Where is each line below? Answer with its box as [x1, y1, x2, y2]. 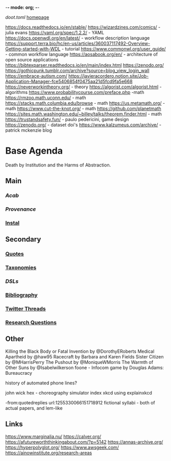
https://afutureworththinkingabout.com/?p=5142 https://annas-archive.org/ [5, 439, 163, 445]
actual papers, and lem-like [5, 405, 63, 411]
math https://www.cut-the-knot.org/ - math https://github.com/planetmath [5, 106, 162, 111]
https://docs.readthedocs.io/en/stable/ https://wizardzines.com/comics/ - [5, 24, 161, 30]
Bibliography [5, 292, 38, 299]
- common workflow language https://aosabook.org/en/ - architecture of [5, 51, 158, 57]
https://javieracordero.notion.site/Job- [68, 73, 149, 79]
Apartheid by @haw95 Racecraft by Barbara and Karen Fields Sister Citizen [5, 353, 164, 359]
